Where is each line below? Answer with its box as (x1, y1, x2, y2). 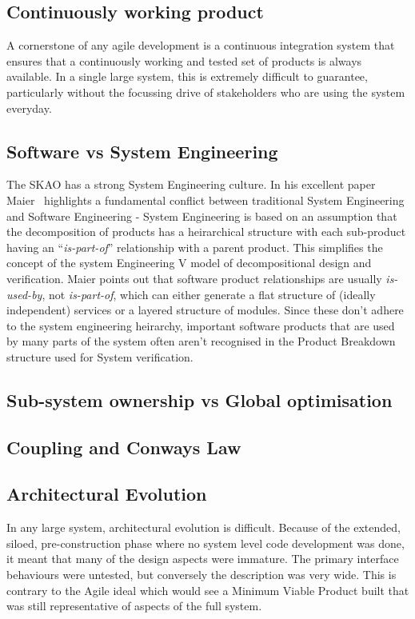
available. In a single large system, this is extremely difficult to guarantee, (6, 68, 368, 85)
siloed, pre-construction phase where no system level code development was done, (6, 534, 405, 551)
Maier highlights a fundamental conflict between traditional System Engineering (6, 191, 405, 208)
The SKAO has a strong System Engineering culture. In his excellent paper (6, 176, 376, 193)
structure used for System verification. (6, 348, 194, 365)
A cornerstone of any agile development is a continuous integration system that (6, 37, 395, 54)
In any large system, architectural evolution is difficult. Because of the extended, (6, 519, 401, 536)
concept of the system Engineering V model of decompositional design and (6, 254, 372, 271)
